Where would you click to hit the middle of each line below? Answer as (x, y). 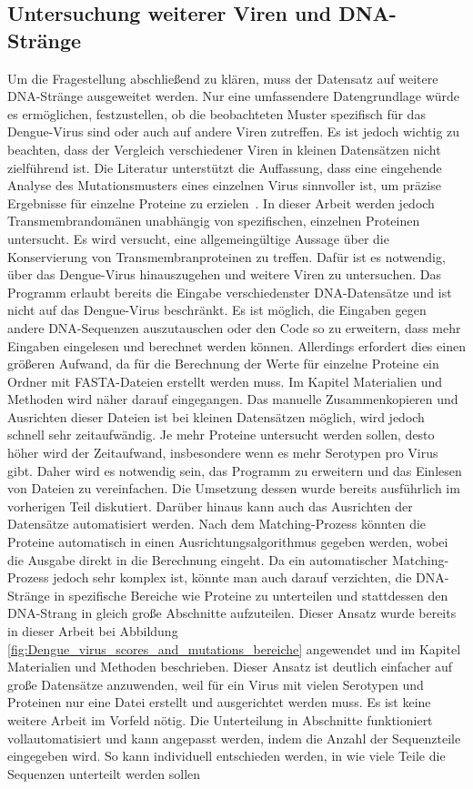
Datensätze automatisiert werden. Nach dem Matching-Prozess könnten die (217, 524)
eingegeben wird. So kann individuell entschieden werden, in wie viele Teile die (226, 756)
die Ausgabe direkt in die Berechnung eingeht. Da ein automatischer (198, 559)
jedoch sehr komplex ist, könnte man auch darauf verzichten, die (232, 577)
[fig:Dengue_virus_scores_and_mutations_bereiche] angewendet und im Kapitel (234, 648)
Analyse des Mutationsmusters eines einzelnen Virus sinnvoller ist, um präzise (224, 185)
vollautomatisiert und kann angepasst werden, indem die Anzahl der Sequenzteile (234, 738)
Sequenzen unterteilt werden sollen (104, 773)
